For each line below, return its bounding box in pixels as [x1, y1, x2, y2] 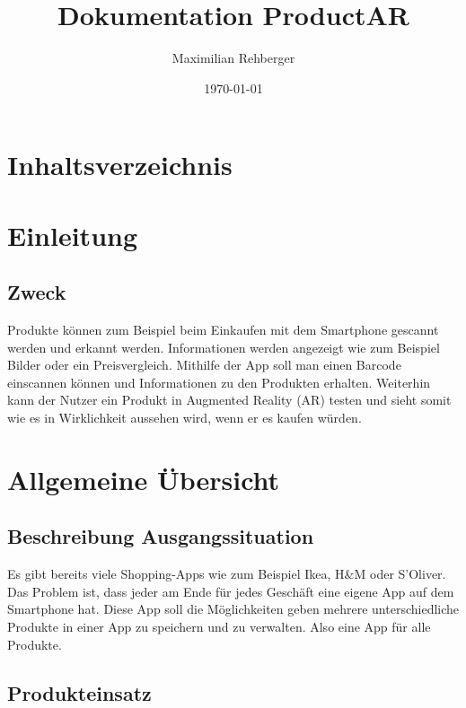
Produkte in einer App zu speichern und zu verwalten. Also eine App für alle [7, 617, 431, 635]
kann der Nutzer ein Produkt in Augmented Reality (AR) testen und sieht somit [7, 390, 452, 409]
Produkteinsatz [7, 678, 152, 706]
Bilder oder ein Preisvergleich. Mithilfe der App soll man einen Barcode [7, 355, 401, 374]
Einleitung [7, 216, 138, 253]
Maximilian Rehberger [171, 48, 295, 67]
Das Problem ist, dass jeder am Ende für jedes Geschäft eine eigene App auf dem [7, 581, 454, 600]
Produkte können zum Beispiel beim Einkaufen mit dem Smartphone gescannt [7, 320, 439, 339]
